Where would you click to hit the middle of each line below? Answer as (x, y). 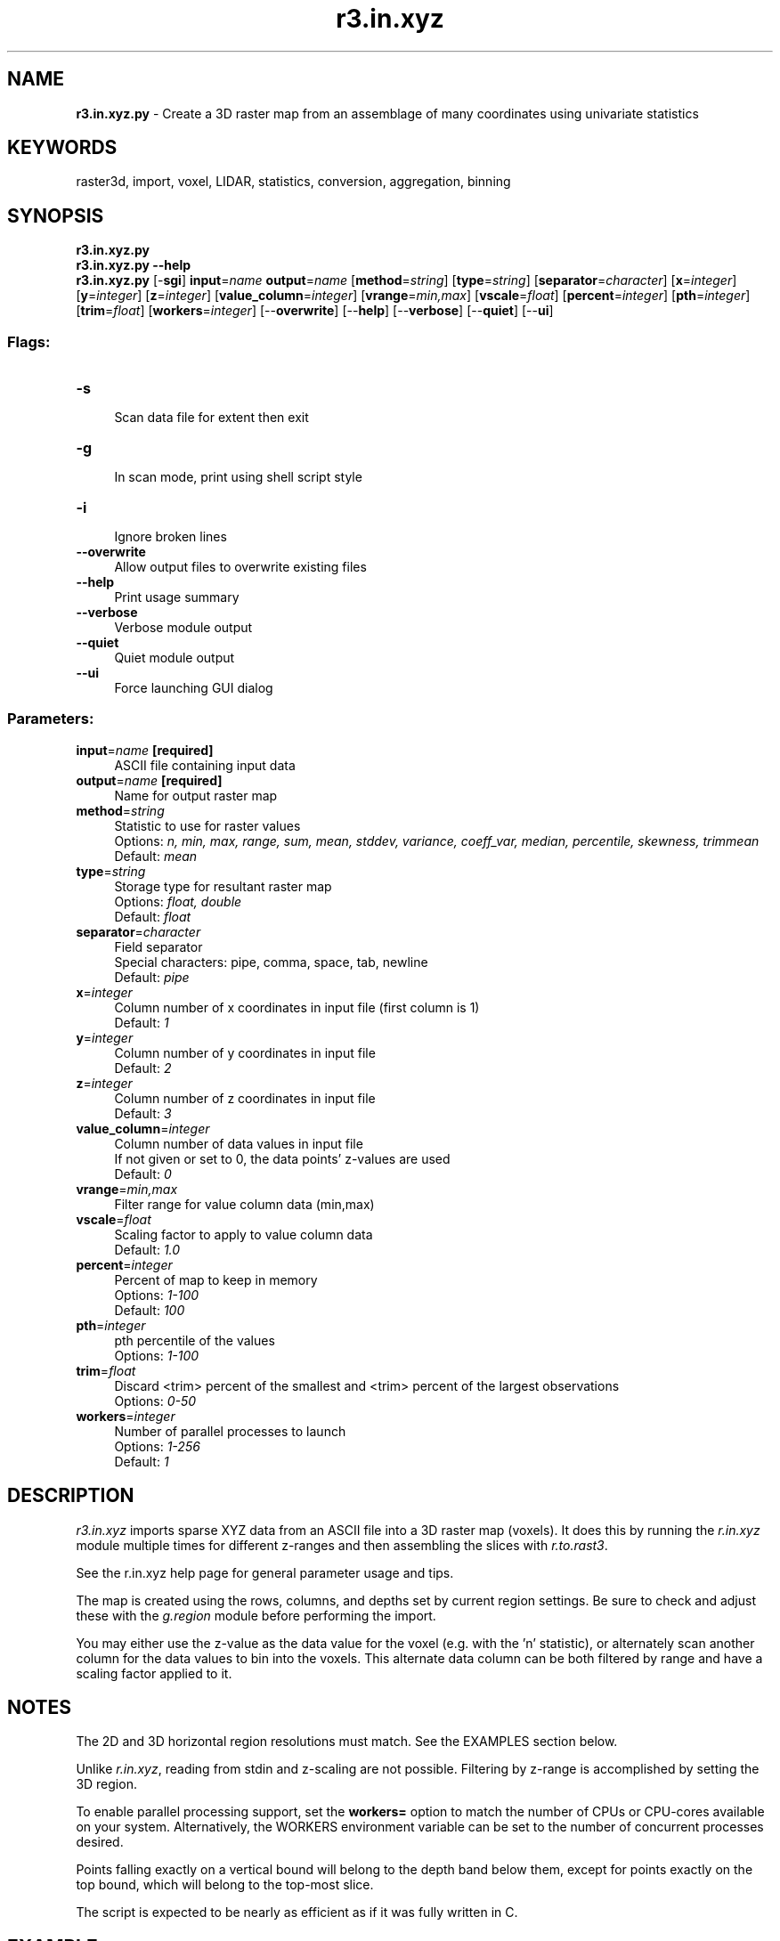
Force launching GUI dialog (194, 688)
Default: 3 (143, 1113)
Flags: (29, 341)
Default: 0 (143, 1174)
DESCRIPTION (71, 1496)
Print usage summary (177, 597)
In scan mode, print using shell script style (238, 477)
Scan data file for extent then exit (211, 418)
